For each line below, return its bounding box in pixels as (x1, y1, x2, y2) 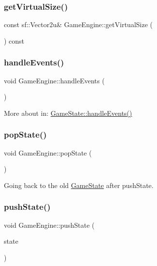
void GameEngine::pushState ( (4, 219, 95, 230)
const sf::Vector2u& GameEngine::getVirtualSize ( (4, 19, 153, 30)
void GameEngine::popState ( (4, 147, 92, 157)
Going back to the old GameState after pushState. (4, 180, 154, 190)
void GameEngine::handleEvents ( (4, 75, 105, 85)
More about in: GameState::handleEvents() (4, 108, 132, 118)
